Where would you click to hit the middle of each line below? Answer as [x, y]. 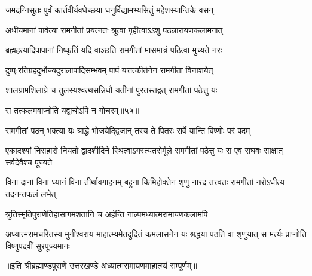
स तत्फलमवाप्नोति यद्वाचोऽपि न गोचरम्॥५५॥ [73, 110]
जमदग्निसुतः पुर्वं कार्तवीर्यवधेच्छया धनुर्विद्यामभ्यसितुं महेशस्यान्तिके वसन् [109, 10]
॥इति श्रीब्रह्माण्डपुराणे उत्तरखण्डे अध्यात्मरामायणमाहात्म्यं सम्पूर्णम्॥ [101, 266]
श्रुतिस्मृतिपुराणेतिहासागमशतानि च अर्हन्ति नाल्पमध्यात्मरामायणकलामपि [107, 214]
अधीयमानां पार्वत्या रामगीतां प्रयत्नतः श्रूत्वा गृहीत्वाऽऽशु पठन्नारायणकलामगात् [114, 30]
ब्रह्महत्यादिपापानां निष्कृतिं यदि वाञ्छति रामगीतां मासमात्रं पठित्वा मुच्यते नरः [114, 50]
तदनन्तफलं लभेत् [31, 193]
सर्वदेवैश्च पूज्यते [29, 162]
